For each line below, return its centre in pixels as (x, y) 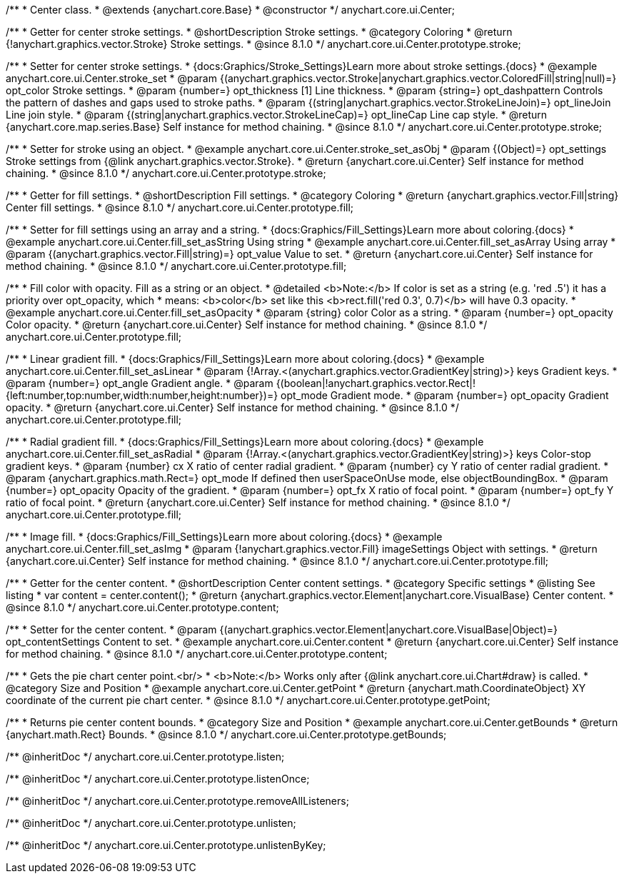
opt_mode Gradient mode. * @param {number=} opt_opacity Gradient (445, 395)
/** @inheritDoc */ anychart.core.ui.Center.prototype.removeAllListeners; (177, 801)
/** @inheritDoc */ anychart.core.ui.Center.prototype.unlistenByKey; (166, 845)
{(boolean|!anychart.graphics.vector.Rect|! (376, 383)
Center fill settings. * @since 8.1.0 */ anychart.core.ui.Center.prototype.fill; (180, 207)
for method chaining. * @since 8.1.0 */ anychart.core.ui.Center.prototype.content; (197, 654)
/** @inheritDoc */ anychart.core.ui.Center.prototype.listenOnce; (158, 779)
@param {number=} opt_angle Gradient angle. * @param (140, 383)
